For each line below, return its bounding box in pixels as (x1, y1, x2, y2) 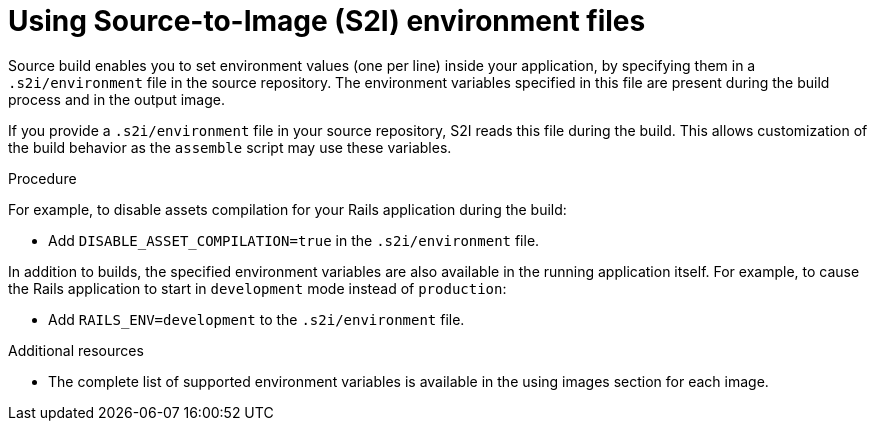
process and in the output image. (8, 90, 225, 108)
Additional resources (8, 341, 144, 359)
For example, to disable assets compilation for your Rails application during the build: (8, 200, 567, 218)
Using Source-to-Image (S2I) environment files (8, 4, 646, 38)
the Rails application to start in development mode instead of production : (8, 279, 507, 297)
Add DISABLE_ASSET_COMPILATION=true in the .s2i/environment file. (48, 231, 540, 249)
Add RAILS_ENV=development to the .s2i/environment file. (48, 310, 465, 328)
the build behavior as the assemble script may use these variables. (8, 138, 452, 156)
